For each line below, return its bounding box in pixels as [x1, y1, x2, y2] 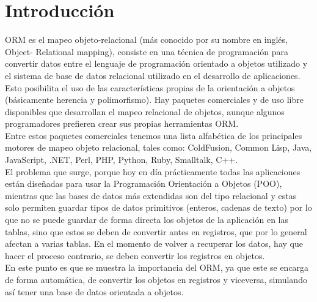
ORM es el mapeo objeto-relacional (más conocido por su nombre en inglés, [5, 33, 288, 46]
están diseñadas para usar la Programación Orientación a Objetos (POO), [5, 177, 282, 190]
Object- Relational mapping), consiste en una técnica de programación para [5, 45, 289, 58]
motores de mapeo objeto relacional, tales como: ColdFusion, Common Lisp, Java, [5, 141, 312, 154]
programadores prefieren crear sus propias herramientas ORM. [5, 117, 239, 130]
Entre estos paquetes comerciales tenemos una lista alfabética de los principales [5, 129, 302, 142]
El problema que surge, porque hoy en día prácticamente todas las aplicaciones [5, 165, 301, 178]
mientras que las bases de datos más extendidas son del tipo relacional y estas [5, 189, 297, 202]
